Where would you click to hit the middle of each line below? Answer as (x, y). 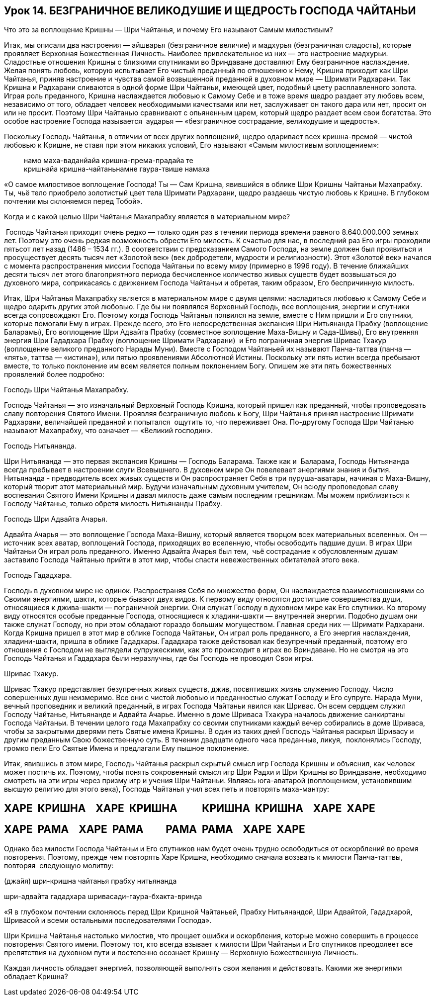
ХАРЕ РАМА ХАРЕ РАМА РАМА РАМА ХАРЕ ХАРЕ (155, 829)
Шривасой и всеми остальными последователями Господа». (108, 920)
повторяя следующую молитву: (59, 865)
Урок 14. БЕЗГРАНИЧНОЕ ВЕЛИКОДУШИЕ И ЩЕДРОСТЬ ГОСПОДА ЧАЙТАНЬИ (210, 11)
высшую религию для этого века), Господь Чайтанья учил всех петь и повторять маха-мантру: (167, 789)
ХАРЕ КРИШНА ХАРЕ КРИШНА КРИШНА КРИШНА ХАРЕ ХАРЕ (190, 808)
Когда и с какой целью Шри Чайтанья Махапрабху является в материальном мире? (147, 217)
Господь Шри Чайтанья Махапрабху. (66, 390)
